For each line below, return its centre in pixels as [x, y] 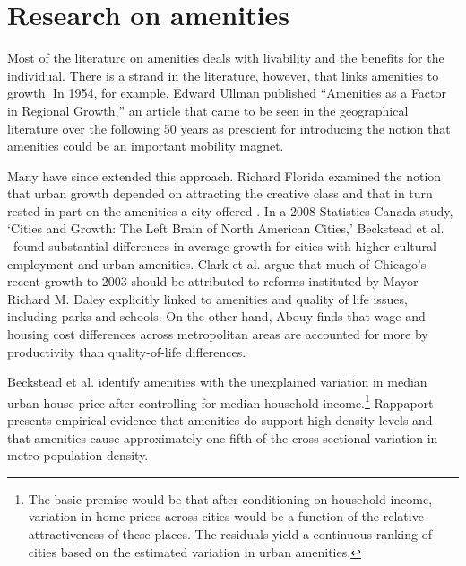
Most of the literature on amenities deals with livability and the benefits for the [226, 58]
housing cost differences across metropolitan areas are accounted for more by [218, 334]
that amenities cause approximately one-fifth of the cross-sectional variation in [223, 437]
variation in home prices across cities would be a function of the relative [226, 516]
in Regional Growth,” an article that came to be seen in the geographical [208, 110]
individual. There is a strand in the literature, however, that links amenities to [223, 75]
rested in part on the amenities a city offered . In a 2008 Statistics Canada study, [230, 210]
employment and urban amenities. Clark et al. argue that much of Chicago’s [217, 263]
